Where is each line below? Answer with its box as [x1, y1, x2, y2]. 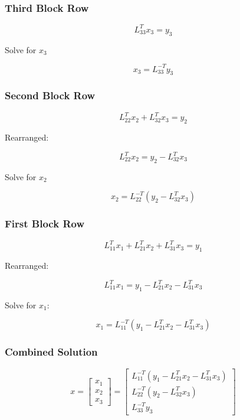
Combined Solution [5, 344, 98, 359]
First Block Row [5, 216, 84, 231]
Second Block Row [5, 88, 96, 103]
